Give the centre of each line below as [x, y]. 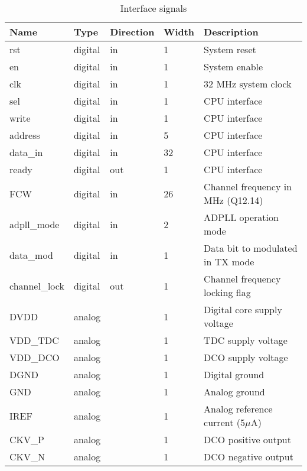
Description [231, 32]
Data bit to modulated [251, 248]
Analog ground [234, 392]
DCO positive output [247, 439]
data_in [26, 152]
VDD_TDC [34, 340]
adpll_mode [35, 224]
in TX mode [229, 262]
